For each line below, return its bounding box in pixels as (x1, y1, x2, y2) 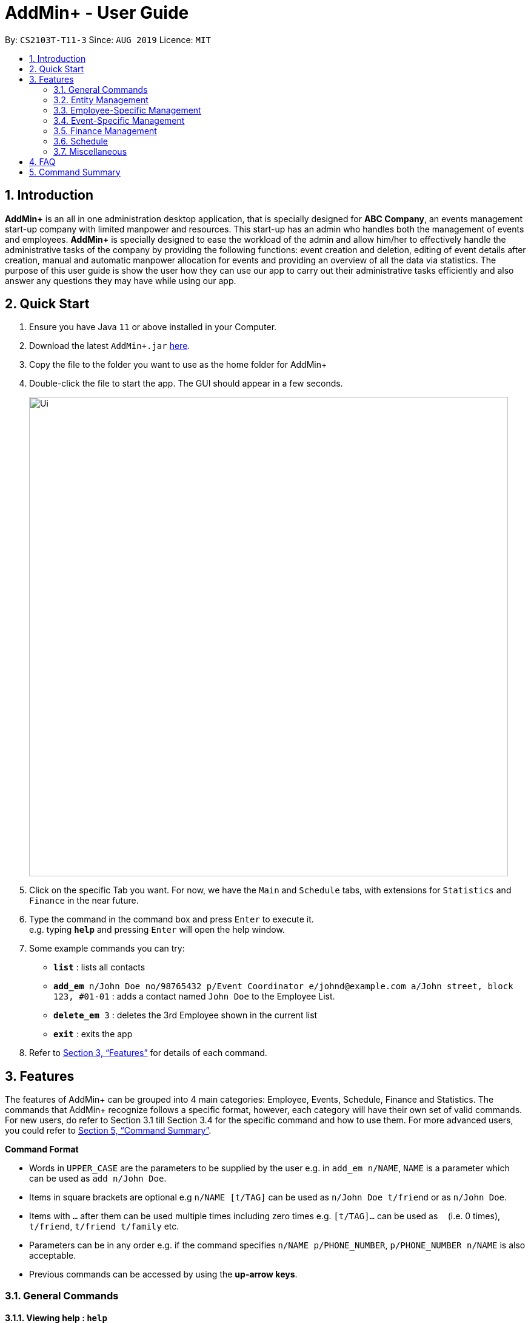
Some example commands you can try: (29, 943, 185, 954)
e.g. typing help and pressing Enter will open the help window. (29, 924, 285, 935)
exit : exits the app (53, 1029, 133, 1040)
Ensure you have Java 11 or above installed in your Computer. (29, 322, 277, 333)
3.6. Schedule (53, 135, 109, 146)
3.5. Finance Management (53, 125, 157, 136)
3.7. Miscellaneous (53, 146, 127, 157)
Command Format (5, 1144, 79, 1155)
